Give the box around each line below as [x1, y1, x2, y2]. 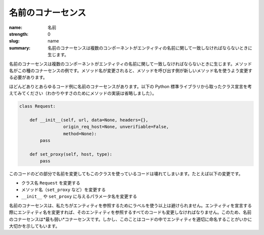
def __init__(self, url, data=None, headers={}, [29, 117, 149, 122]
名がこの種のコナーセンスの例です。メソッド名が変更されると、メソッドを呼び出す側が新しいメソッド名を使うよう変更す [9, 68, 253, 73]
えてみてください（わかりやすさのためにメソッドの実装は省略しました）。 [9, 91, 156, 96]
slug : [9, 38, 20, 44]
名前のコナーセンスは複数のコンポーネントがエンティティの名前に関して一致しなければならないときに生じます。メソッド [9, 61, 252, 67]
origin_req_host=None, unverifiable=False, [63, 124, 169, 130]
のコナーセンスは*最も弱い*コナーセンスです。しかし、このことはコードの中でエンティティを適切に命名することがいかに [9, 216, 252, 222]
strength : [9, 31, 29, 37]
